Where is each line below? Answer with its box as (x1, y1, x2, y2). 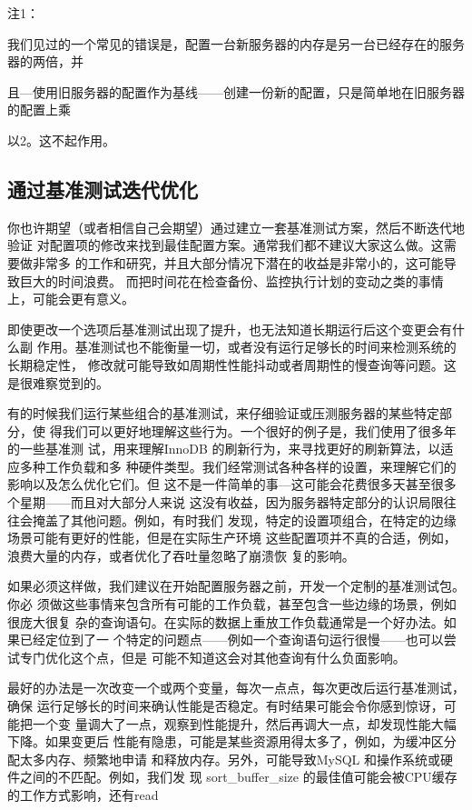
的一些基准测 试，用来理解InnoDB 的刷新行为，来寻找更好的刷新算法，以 (7, 439, 441, 458)
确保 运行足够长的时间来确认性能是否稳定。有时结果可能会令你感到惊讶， (7, 696, 444, 715)
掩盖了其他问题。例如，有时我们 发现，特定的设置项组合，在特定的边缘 (32, 510, 457, 529)
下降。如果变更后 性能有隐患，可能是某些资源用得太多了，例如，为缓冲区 (7, 732, 444, 751)
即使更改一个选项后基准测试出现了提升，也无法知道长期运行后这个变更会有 (7, 319, 452, 338)
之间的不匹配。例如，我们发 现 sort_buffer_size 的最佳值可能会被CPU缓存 (19, 767, 457, 786)
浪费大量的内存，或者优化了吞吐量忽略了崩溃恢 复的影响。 (7, 545, 355, 565)
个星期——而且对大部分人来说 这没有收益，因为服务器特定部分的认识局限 (7, 493, 444, 512)
